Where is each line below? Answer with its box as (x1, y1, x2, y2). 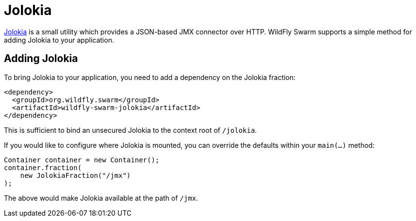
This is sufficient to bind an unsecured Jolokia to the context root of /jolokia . (4, 126, 257, 134)
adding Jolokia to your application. (4, 35, 114, 44)
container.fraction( (4, 163, 82, 172)
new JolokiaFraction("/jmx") (20, 171, 131, 179)
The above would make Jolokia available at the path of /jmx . (4, 193, 199, 202)
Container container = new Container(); (4, 156, 160, 164)
